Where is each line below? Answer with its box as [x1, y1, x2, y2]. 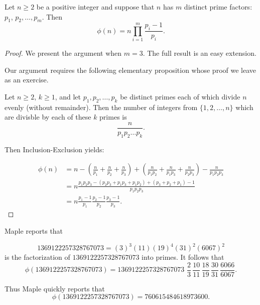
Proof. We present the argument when [5, 47, 122, 58]
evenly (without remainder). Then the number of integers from [5, 101, 198, 112]
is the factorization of [5, 252, 70, 262]
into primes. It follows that [142, 252, 224, 262]
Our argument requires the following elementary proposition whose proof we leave [5, 64, 256, 75]
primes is [99, 112, 127, 122]
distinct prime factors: [184, 2, 252, 12]
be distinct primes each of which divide [120, 91, 240, 101]
